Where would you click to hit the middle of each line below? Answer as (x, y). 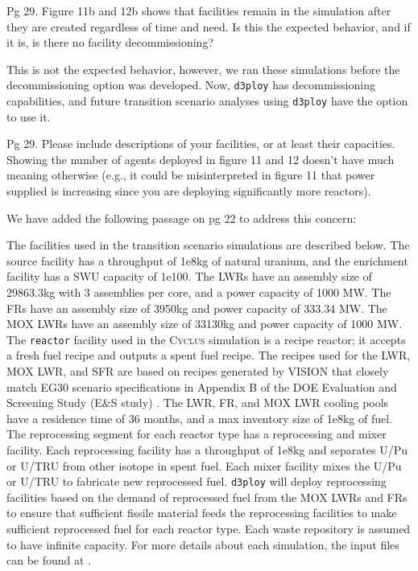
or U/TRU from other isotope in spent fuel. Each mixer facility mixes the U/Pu (204, 465)
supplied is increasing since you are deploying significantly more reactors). (189, 191)
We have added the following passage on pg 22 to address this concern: (182, 218)
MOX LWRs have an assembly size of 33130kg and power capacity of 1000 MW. (205, 324)
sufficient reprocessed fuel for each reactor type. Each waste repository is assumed (209, 529)
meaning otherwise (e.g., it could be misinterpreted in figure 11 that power (191, 175)
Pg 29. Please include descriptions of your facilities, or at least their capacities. (201, 144)
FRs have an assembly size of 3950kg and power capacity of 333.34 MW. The (197, 308)
